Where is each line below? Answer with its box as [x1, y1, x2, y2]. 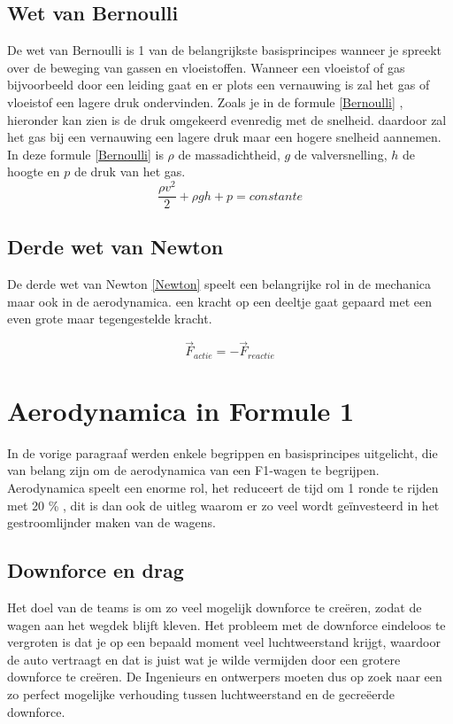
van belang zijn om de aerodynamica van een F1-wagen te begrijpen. [7, 461, 380, 479]
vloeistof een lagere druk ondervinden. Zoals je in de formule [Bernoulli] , [7, 92, 403, 111]
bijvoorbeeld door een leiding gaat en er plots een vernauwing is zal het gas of [7, 75, 430, 94]
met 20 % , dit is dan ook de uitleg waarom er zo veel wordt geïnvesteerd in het [7, 495, 440, 514]
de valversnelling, [294, 144, 388, 163]
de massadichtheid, [178, 144, 280, 163]
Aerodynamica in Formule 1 [7, 392, 355, 428]
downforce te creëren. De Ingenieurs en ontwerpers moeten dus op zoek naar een [7, 667, 442, 686]
